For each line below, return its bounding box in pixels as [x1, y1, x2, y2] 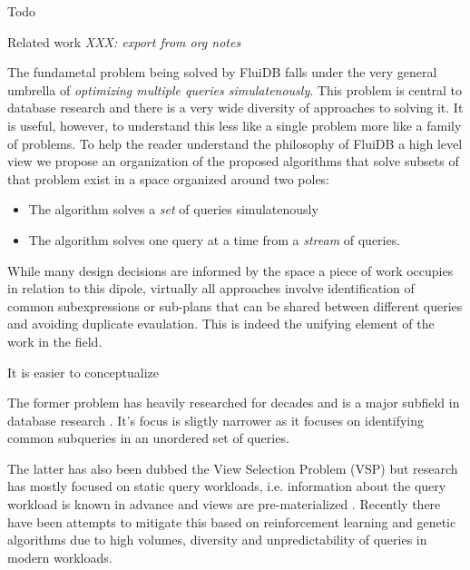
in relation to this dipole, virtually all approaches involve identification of [7, 279, 415, 298]
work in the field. [7, 331, 103, 350]
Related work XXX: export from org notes [7, 32, 241, 51]
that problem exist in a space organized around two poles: [7, 169, 330, 188]
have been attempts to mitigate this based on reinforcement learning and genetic [7, 512, 456, 531]
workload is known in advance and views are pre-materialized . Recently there [7, 495, 441, 514]
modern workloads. [7, 547, 113, 566]
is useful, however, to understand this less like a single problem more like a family [7, 115, 462, 134]
